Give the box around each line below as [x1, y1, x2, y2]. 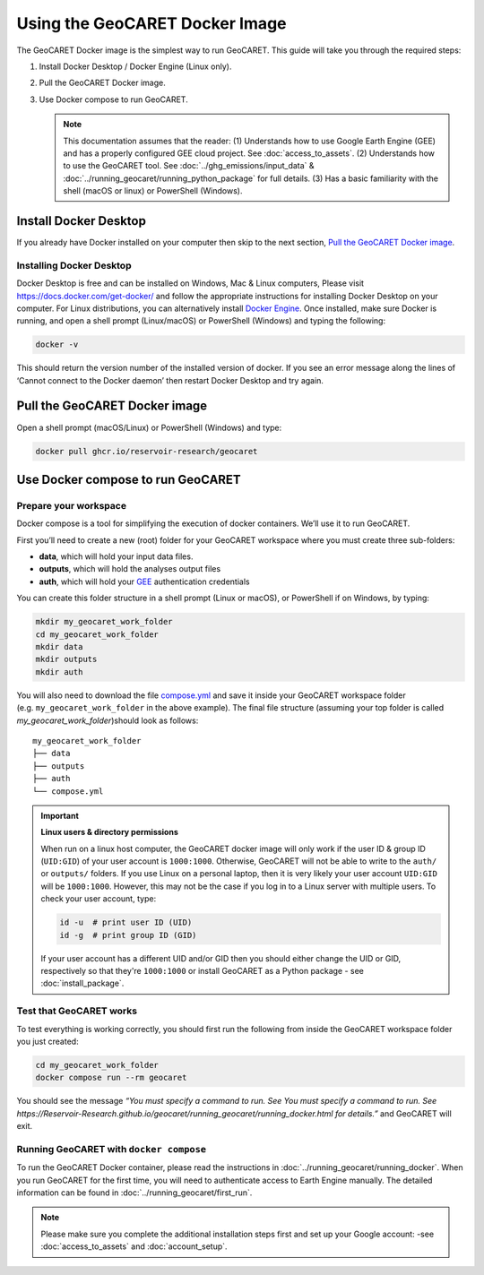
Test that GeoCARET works [16, 1004, 138, 1017]
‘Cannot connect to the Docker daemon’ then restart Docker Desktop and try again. [16, 375, 324, 385]
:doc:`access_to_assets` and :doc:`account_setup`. [40, 1241, 228, 1252]
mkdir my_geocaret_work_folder [35, 616, 174, 627]
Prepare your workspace [16, 499, 127, 512]
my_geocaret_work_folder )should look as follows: [16, 715, 199, 726]
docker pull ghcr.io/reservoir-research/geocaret [35, 446, 258, 456]
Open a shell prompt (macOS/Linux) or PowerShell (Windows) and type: [16, 422, 282, 433]
